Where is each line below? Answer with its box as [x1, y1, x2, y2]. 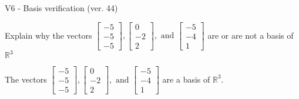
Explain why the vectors [5, 29, 92, 41]
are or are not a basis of [207, 29, 294, 41]
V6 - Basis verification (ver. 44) [5, 2, 118, 13]
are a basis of [162, 73, 210, 85]
